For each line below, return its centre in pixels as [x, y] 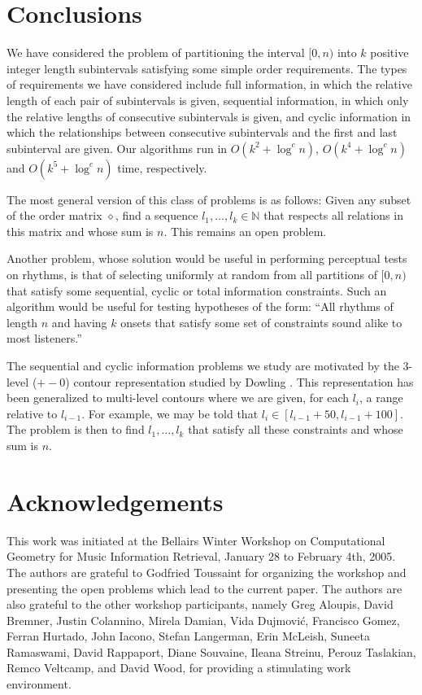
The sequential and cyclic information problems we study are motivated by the [203, 366]
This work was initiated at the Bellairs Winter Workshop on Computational [196, 540]
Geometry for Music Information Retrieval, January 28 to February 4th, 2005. [201, 556]
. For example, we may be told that [170, 413]
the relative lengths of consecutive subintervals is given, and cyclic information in [209, 116]
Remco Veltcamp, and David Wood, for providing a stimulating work [179, 668]
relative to [32, 413]
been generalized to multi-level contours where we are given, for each [178, 398]
